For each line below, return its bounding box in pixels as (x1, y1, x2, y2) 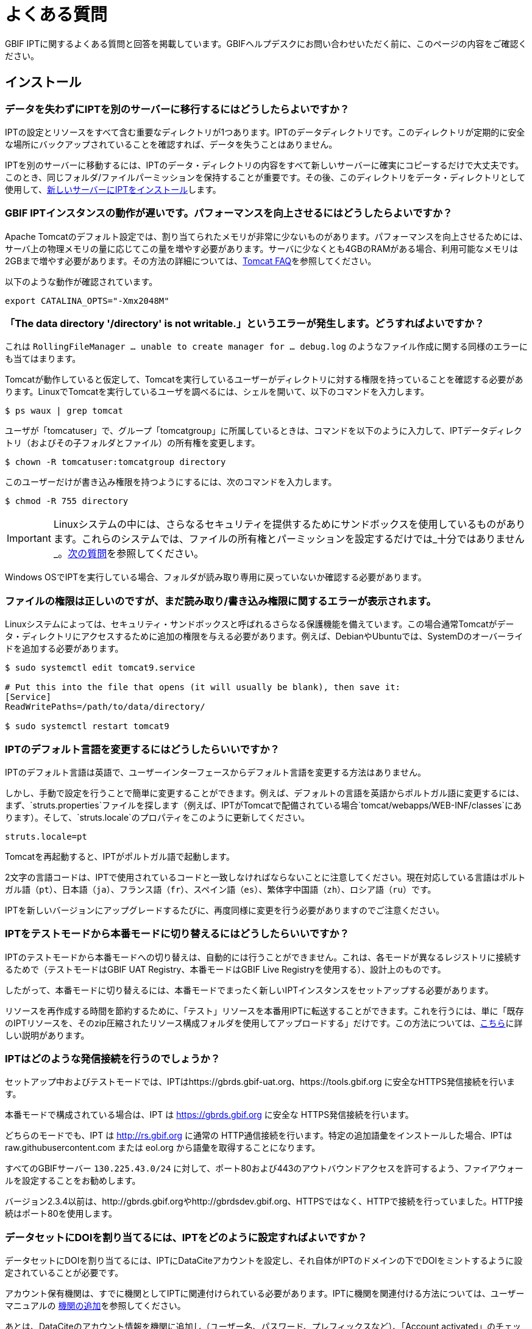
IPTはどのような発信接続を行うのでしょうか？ (5, 1053, 221, 1065)
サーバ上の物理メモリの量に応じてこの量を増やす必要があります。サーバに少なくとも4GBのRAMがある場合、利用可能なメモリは (5, 243, 519, 254)
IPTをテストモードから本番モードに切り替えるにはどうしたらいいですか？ (5, 927, 349, 940)
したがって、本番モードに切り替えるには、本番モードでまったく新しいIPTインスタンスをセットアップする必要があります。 (5, 984, 494, 995)
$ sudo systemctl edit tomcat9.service (5, 663, 195, 673)
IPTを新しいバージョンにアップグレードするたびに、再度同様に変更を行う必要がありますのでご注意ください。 (5, 904, 445, 915)
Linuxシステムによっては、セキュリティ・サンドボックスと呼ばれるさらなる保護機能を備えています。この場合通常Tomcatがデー (5, 619, 514, 630)
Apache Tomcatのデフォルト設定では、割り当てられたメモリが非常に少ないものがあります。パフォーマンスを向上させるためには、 (5, 231, 528, 242)
